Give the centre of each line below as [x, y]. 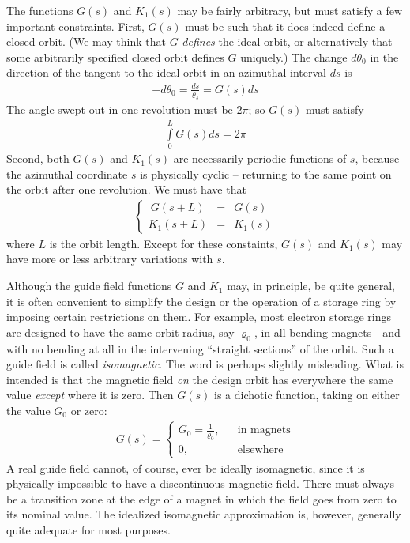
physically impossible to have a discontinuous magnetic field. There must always [200, 483]
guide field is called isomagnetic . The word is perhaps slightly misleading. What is [205, 364]
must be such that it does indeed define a [285, 26]
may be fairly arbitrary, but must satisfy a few [290, 10]
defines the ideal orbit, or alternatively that [287, 41]
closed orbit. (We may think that [86, 41]
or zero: [89, 410]
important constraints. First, [75, 26]
